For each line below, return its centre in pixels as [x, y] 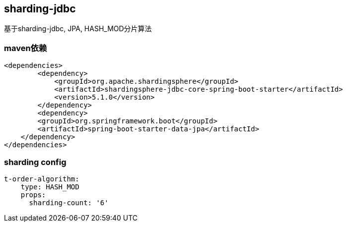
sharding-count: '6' [69, 202]
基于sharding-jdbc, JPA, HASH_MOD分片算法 [78, 29]
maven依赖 [26, 48]
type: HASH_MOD [50, 187]
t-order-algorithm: [42, 179]
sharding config [35, 162]
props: [33, 195]
